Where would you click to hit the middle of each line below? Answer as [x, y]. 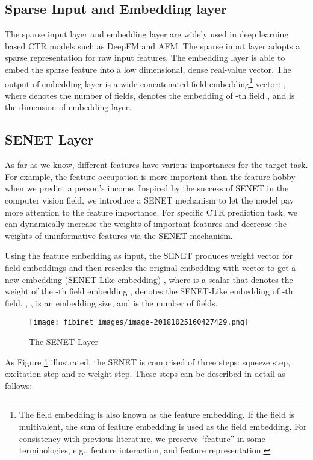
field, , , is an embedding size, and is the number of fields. [111, 303]
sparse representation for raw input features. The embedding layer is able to [145, 57]
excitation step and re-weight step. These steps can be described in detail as [145, 374]
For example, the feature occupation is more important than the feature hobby [150, 176]
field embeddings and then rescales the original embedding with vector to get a [150, 267]
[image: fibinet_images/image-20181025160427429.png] [139, 322]
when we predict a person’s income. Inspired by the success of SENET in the [147, 188]
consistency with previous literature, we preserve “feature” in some [142, 438]
